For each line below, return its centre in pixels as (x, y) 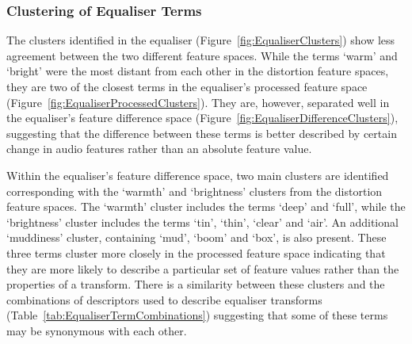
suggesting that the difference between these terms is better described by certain (202, 133)
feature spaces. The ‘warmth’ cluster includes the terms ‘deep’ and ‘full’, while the (206, 206)
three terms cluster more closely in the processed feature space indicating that (196, 252)
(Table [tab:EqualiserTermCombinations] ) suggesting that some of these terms (197, 315)
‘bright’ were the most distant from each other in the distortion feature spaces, (198, 71)
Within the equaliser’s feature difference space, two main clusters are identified (198, 175)
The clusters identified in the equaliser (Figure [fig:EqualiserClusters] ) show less (201, 40)
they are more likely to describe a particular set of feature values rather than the (203, 268)
